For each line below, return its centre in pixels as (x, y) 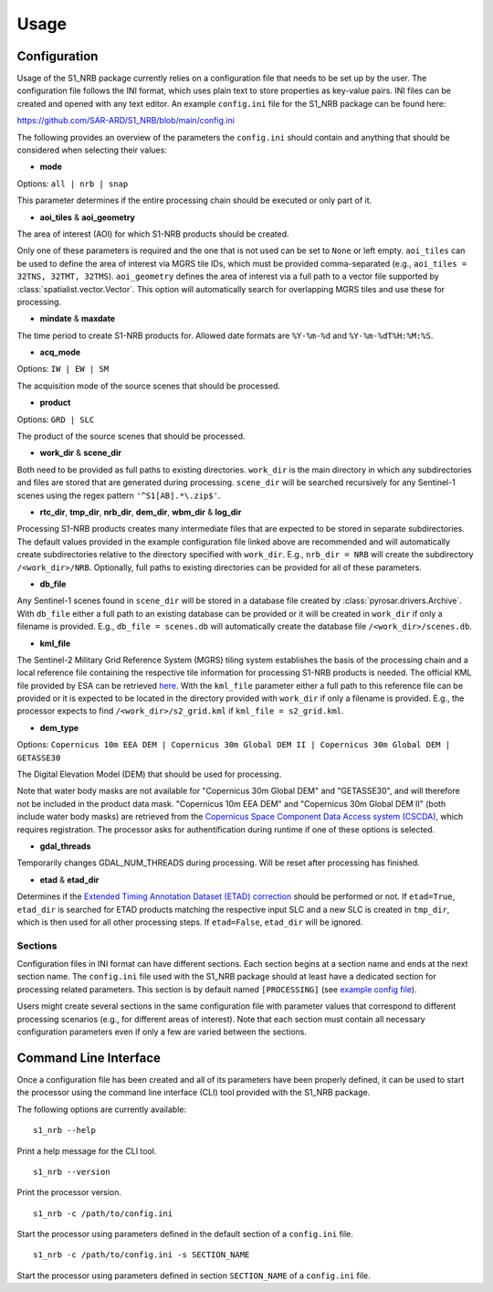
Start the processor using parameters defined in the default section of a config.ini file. (185, 1234)
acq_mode (60, 353)
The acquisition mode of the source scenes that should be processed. (149, 386)
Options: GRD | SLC (56, 419)
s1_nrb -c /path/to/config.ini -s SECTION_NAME (142, 1255)
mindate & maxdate (78, 319)
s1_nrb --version (72, 1171)
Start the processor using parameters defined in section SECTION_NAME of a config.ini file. (194, 1276)
